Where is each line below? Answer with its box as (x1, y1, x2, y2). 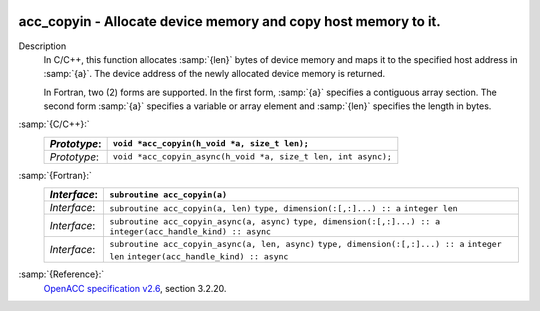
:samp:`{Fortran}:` (18, 169, 92, 181)
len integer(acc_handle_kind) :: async (109, 251, 289, 262)
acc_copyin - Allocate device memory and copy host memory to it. (18, 13, 442, 30)
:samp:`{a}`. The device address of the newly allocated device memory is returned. (43, 68, 386, 80)
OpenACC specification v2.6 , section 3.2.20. (43, 282, 227, 294)
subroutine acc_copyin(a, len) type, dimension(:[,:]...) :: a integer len (109, 203, 459, 214)
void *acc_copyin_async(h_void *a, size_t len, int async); (112, 151, 392, 162)
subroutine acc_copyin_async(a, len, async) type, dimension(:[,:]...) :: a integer (109, 239, 502, 250)
